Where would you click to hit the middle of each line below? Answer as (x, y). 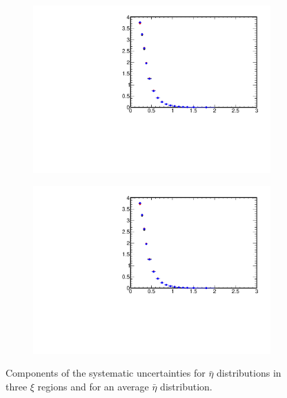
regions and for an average (93, 386)
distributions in (249, 373)
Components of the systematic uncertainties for (106, 373)
